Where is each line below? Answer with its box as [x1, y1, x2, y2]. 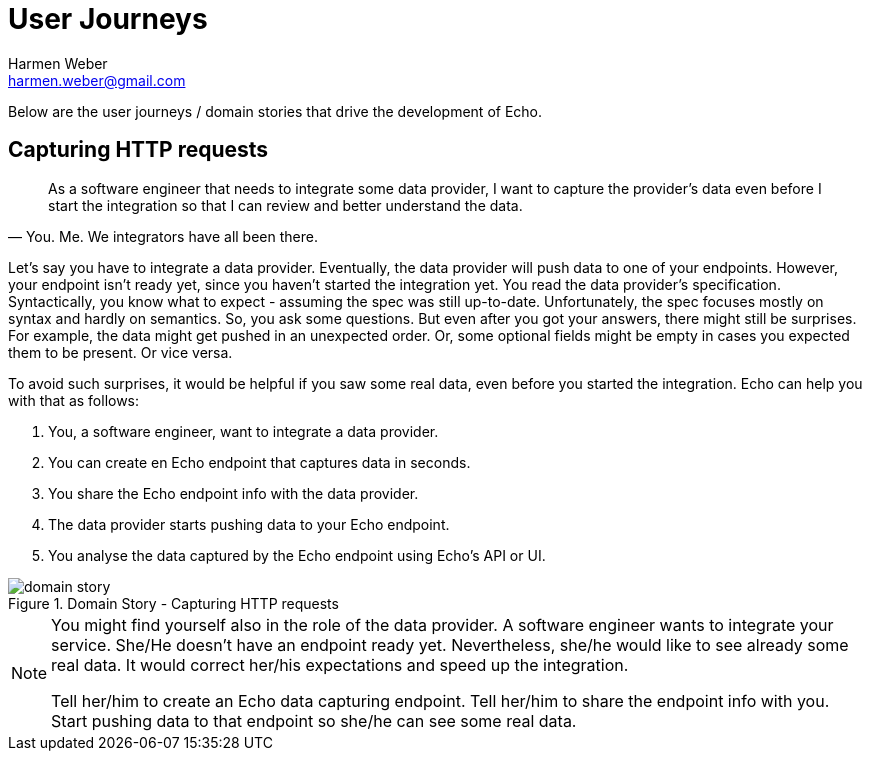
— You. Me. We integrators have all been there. [8, 227, 318, 245]
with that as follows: [8, 391, 140, 409]
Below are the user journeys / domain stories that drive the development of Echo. [8, 102, 543, 120]
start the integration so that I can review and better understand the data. [48, 196, 523, 214]
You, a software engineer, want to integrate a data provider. [48, 422, 439, 440]
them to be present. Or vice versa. [8, 343, 233, 361]
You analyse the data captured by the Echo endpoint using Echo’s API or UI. [48, 546, 546, 564]
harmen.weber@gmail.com [8, 71, 186, 89]
